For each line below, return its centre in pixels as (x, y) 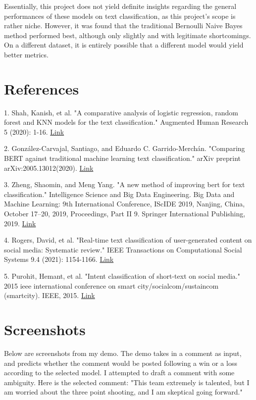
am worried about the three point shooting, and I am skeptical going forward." (123, 392)
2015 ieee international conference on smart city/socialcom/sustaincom (111, 285)
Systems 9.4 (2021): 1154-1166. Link (59, 259)
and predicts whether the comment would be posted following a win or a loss (121, 363)
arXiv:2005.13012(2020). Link (49, 168)
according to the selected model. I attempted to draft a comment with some (119, 373)
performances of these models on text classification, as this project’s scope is (120, 16)
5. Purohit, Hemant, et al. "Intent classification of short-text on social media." (122, 276)
